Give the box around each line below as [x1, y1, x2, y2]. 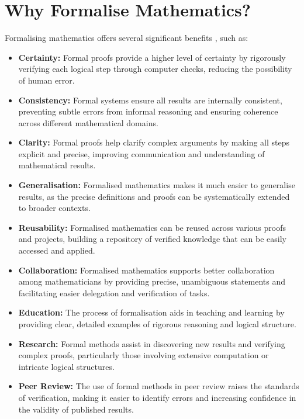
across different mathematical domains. [18, 116, 158, 129]
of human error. [18, 74, 75, 86]
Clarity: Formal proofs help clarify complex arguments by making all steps [18, 136, 289, 148]
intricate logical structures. [18, 360, 115, 372]
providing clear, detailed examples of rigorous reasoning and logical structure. [18, 318, 296, 330]
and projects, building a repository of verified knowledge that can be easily [18, 233, 286, 245]
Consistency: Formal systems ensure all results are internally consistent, [18, 94, 282, 106]
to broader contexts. [18, 202, 91, 214]
